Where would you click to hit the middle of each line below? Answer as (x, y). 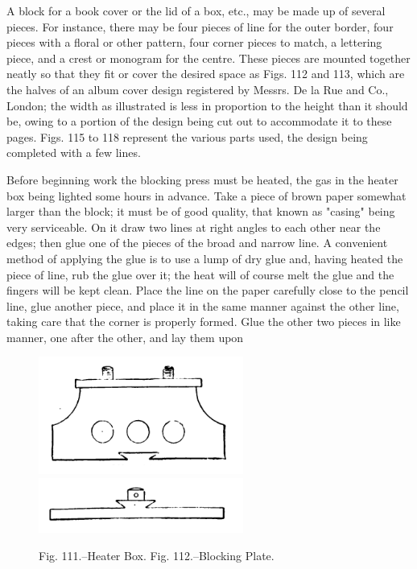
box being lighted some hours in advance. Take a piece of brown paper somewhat (206, 195)
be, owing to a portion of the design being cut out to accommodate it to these (199, 121)
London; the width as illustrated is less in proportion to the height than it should (207, 105)
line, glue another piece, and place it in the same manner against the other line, (203, 305)
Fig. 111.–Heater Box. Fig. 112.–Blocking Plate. (157, 555)
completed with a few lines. (74, 153)
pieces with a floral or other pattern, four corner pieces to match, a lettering (194, 42)
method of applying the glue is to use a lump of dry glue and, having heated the (205, 258)
